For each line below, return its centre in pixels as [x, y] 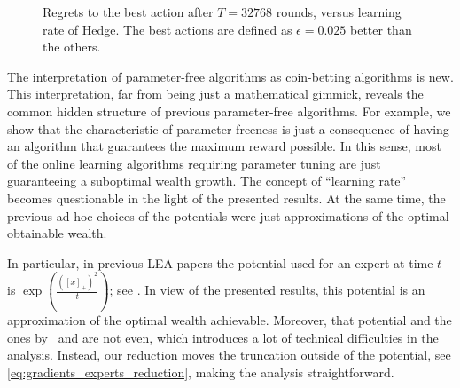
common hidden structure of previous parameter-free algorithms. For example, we [229, 111]
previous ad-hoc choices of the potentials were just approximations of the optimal [228, 215]
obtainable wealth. [57, 233]
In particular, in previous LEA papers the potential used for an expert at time [220, 262]
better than [381, 29]
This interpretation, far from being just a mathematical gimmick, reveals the [215, 94]
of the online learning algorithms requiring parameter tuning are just [194, 163]
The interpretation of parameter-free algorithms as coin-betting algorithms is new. [230, 76]
